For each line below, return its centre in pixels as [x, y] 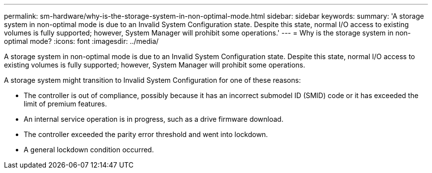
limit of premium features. [65, 104]
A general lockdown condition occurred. [89, 150]
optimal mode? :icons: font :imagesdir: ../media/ [81, 41]
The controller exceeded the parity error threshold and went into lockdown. [146, 134]
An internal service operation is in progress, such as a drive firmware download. [154, 119]
